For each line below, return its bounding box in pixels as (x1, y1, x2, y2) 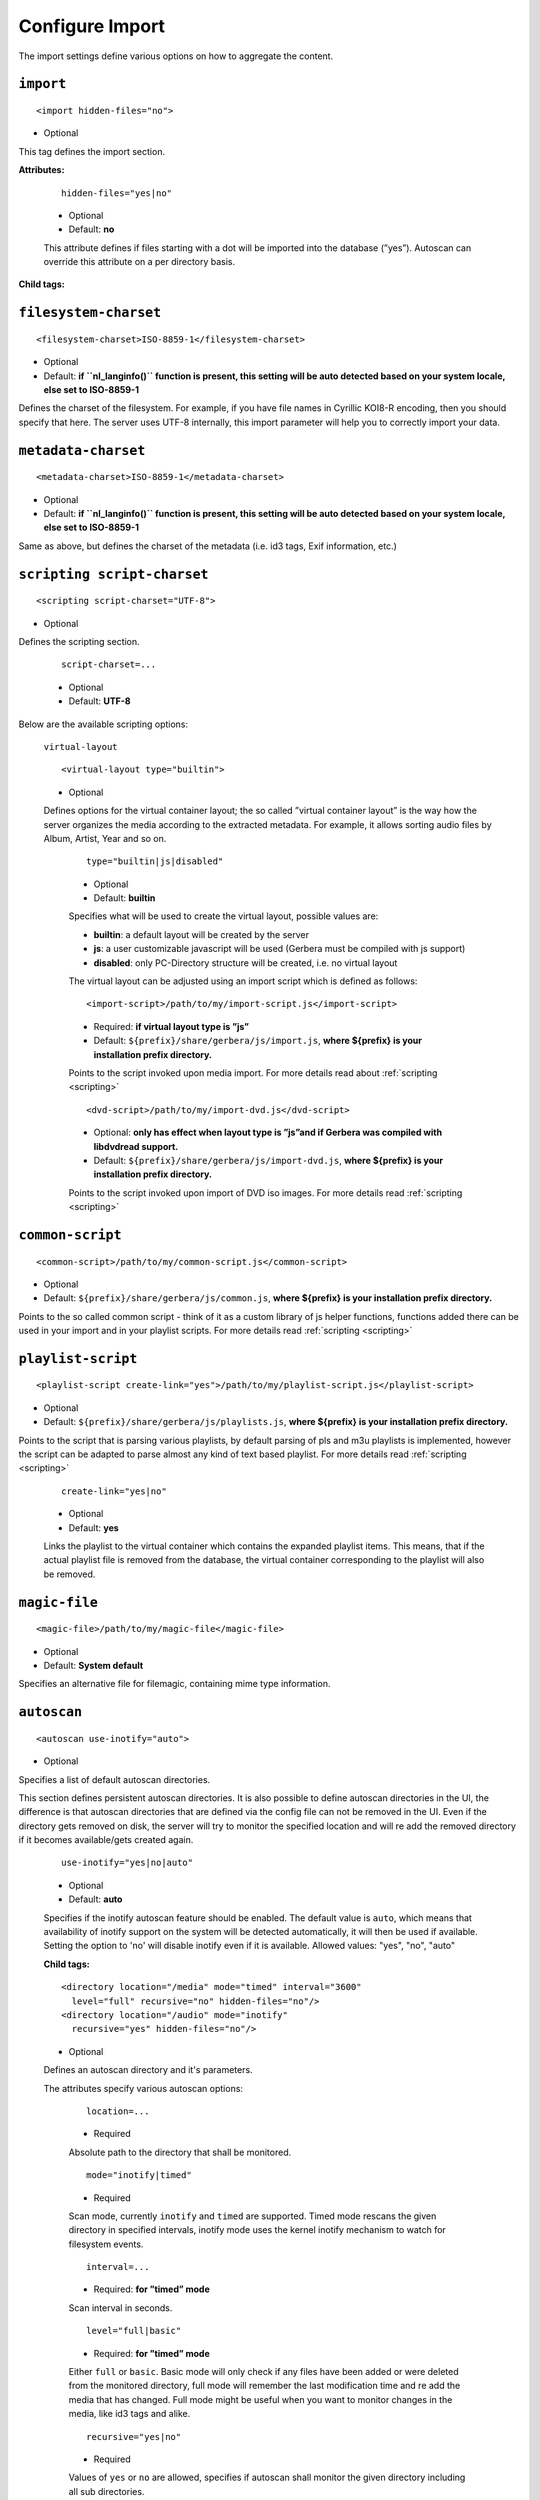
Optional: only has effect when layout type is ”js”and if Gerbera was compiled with (93, 1126, 443, 1139)
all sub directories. (68, 2485, 145, 2497)
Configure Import (18, 15, 165, 37)
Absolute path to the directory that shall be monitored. (68, 2146, 292, 2158)
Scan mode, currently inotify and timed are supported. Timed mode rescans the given (68, 2210, 437, 2222)
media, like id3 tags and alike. (68, 2408, 191, 2420)
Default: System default (43, 1659, 144, 1671)
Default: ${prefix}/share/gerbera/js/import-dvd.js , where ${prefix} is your (93, 1154, 444, 1166)
